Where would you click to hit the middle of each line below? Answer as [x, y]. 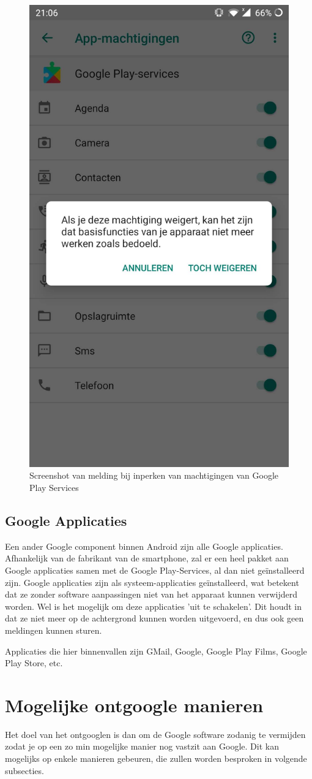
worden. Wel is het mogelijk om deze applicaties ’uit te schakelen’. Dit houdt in [154, 606]
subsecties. [24, 770]
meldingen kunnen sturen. [54, 630]
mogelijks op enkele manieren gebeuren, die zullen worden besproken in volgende [156, 758]
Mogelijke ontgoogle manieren [134, 705]
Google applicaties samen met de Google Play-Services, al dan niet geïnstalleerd [155, 570]
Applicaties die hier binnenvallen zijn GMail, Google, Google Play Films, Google [156, 651]
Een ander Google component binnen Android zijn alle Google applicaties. [144, 546]
